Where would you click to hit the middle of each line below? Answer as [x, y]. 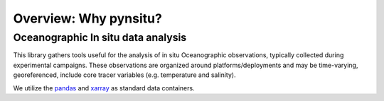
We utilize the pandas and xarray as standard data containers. [104, 88]
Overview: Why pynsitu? [88, 18]
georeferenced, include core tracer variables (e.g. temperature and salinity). [124, 75]
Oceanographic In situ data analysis [100, 37]
